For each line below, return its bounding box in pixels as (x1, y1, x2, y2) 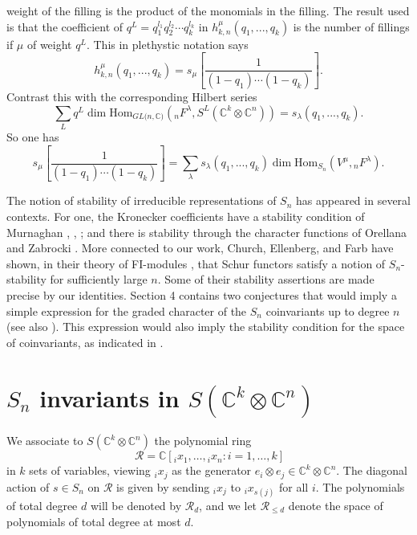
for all (279, 478, 309, 495)
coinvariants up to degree (265, 302, 390, 319)
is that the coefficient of (6, 18, 123, 35)
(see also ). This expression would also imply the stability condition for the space (6, 318, 405, 335)
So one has (6, 128, 59, 145)
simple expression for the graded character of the (6, 302, 247, 319)
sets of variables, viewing (29, 462, 151, 479)
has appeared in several (296, 192, 411, 209)
